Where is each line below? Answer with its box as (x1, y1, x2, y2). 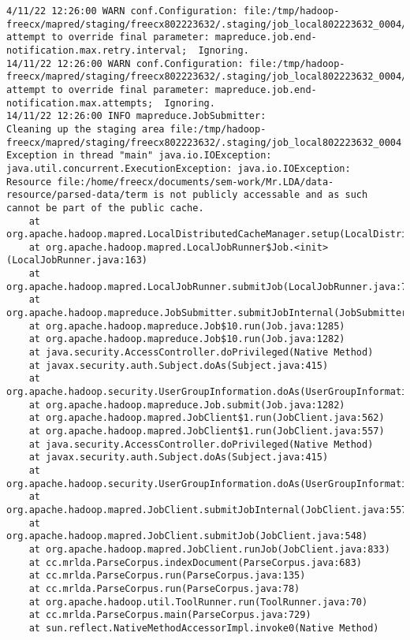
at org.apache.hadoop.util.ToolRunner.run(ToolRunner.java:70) (28, 596, 368, 608)
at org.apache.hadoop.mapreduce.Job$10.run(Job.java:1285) (28, 320, 345, 332)
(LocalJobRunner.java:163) (6, 255, 147, 266)
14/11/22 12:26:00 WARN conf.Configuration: (6, 58, 244, 69)
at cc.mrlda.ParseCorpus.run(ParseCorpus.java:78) (28, 582, 300, 594)
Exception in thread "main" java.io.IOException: (6, 150, 272, 162)
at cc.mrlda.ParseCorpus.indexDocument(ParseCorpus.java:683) (28, 556, 363, 568)
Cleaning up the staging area (6, 123, 165, 135)
